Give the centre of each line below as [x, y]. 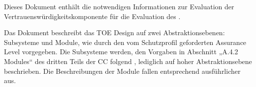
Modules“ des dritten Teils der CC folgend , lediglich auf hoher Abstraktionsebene [128, 61]
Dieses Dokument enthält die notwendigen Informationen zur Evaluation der [119, 6]
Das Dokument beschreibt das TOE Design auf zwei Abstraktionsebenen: [114, 33]
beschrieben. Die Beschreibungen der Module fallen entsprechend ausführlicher [122, 71]
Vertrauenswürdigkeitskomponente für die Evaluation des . [92, 16]
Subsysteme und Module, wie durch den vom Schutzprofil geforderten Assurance [125, 42]
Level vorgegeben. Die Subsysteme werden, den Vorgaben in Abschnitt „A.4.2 [121, 52]
